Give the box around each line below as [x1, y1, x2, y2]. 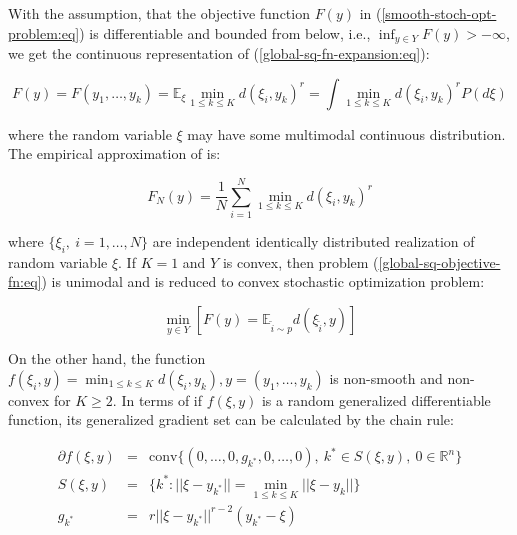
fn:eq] [8, 271, 42, 292]
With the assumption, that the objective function [8, 3, 310, 23]
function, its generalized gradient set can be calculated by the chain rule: [8, 409, 454, 430]
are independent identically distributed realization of [152, 230, 475, 251]
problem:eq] [8, 22, 80, 43]
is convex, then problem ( [222, 251, 379, 272]
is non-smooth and [329, 367, 443, 388]
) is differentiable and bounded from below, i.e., [79, 22, 371, 43]
